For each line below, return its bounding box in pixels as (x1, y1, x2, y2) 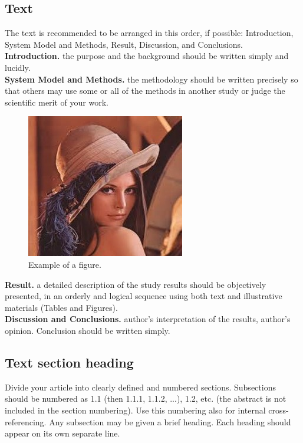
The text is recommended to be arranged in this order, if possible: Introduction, (5, 27, 294, 39)
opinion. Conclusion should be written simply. (5, 324, 170, 336)
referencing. (5, 415, 47, 428)
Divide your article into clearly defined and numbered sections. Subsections (5, 380, 276, 393)
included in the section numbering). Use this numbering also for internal (5, 403, 266, 416)
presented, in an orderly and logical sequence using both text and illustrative (5, 290, 282, 302)
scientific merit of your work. (5, 96, 108, 108)
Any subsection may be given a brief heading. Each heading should (49, 415, 291, 428)
